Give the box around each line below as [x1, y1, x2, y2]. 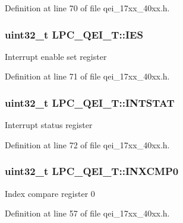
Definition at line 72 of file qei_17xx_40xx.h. [5, 138, 170, 151]
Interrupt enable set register [5, 50, 107, 62]
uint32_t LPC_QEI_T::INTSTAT [5, 95, 175, 110]
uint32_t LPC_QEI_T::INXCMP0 [5, 164, 179, 179]
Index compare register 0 [5, 187, 95, 199]
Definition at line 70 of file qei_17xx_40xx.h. [5, 2, 170, 14]
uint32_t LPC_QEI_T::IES [5, 27, 143, 42]
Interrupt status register [5, 119, 93, 131]
